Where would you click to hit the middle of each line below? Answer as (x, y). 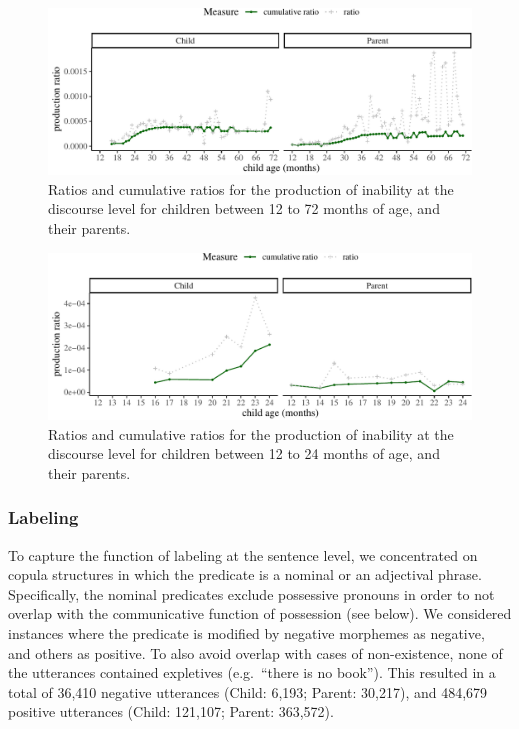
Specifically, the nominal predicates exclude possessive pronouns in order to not (251, 593)
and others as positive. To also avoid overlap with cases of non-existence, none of (255, 652)
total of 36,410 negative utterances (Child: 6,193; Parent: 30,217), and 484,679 (248, 691)
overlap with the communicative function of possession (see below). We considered (260, 613)
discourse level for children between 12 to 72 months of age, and (244, 208)
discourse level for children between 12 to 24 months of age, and (244, 453)
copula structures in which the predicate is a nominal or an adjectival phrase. (245, 574)
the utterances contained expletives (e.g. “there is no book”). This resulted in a (252, 672)
